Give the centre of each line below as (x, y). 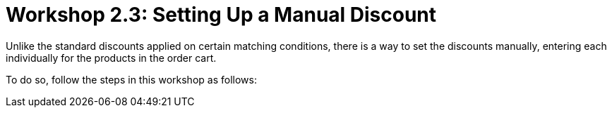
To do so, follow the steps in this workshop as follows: (131, 79)
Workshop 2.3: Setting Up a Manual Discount (221, 15)
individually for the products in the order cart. (111, 58)
